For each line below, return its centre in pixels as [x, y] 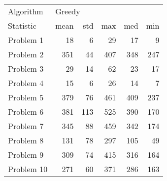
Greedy [68, 11]
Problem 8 [26, 140]
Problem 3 [26, 68]
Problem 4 [26, 83]
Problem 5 [26, 97]
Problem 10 [28, 169]
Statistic [22, 25]
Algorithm [26, 11]
